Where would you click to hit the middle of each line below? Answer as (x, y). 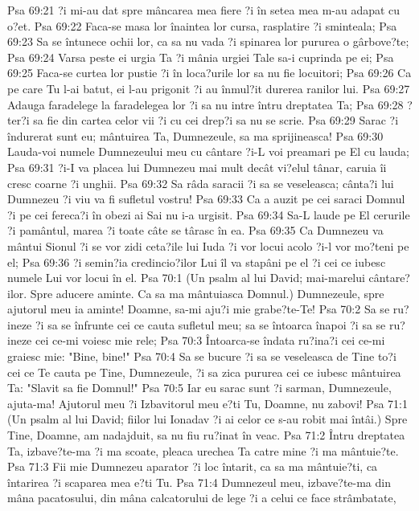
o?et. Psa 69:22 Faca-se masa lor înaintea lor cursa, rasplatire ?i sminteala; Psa (202, 25)
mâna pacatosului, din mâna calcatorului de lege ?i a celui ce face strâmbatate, (202, 498)
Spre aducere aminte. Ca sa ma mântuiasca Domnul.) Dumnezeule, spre (207, 293)
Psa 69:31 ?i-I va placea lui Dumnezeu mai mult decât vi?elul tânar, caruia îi (197, 167)
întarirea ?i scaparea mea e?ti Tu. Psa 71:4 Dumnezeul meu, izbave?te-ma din (199, 482)
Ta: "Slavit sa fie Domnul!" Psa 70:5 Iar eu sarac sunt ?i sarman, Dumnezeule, (199, 388)
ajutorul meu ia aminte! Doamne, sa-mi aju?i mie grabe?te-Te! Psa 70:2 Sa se (199, 309)
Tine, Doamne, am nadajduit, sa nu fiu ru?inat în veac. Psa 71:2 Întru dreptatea (206, 435)
